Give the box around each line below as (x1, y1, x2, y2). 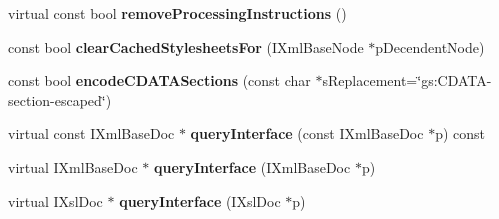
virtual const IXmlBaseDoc (8, 123, 175, 144)
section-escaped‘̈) (8, 89, 112, 110)
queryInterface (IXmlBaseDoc (153, 156, 351, 177)
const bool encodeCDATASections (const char (8, 70, 311, 91)
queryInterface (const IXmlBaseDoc (190, 123, 424, 144)
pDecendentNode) (375, 36, 485, 57)
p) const (435, 123, 485, 144)
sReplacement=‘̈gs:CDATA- (322, 70, 492, 91)
